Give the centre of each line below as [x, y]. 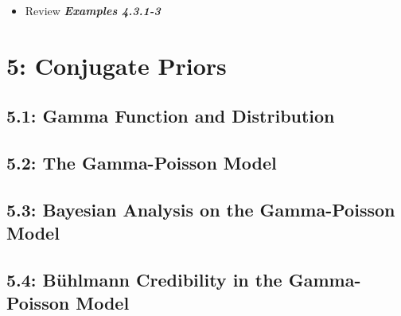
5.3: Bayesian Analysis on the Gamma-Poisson [201, 209]
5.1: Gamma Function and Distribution [171, 116]
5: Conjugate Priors [117, 65]
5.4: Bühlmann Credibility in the [144, 280]
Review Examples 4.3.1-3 [93, 10]
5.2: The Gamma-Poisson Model [142, 163]
